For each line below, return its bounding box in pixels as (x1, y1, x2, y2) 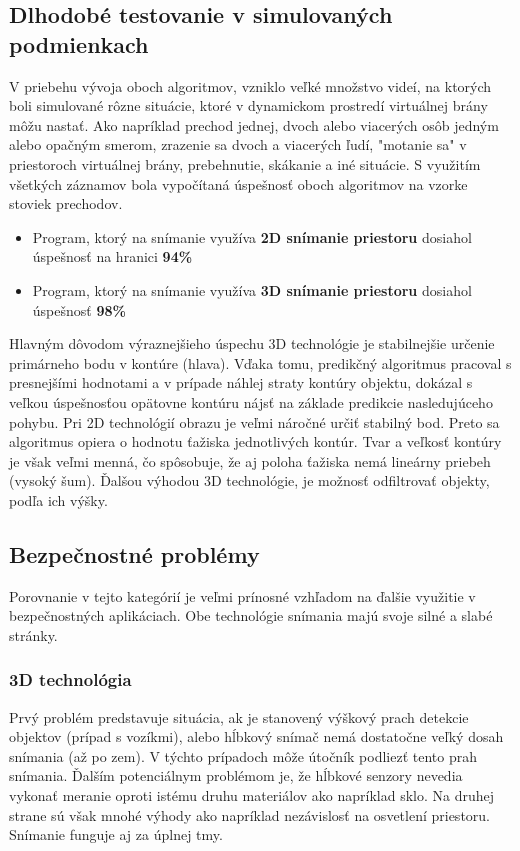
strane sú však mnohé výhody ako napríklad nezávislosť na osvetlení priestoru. (9, 804, 490, 825)
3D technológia (9, 667, 132, 692)
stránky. (9, 624, 58, 645)
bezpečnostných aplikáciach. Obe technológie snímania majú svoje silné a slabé (9, 605, 493, 626)
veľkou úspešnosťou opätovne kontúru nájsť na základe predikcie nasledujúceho (9, 391, 493, 412)
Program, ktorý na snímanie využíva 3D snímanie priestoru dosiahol (32, 279, 472, 300)
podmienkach (9, 28, 149, 59)
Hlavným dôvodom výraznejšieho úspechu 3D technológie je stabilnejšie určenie (9, 333, 495, 354)
